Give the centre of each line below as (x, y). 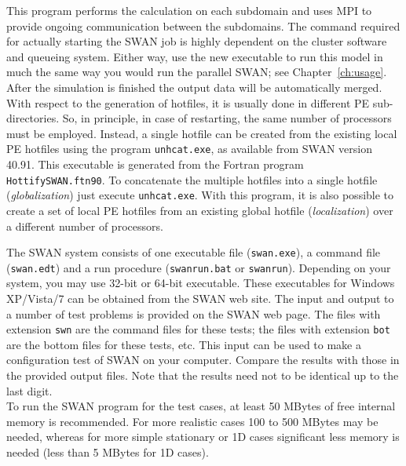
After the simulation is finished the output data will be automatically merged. (194, 87)
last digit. (29, 390)
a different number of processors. (85, 226)
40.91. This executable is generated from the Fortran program (155, 164)
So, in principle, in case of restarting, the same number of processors (227, 118)
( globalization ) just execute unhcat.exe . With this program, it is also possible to (200, 195)
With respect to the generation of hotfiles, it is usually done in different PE (188, 102)
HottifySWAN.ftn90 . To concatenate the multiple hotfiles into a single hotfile (192, 179)
